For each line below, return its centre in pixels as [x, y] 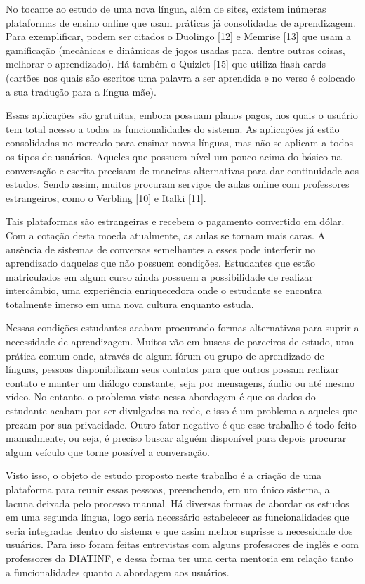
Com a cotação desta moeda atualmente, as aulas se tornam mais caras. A [166, 235]
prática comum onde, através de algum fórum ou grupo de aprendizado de [165, 355]
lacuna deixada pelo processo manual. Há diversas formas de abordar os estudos [178, 503]
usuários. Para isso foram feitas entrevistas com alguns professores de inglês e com [182, 544]
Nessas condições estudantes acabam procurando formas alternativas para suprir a [182, 328]
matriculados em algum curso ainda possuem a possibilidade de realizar [159, 276]
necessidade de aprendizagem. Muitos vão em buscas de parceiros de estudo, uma [180, 342]
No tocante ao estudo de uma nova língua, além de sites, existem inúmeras [166, 8]
